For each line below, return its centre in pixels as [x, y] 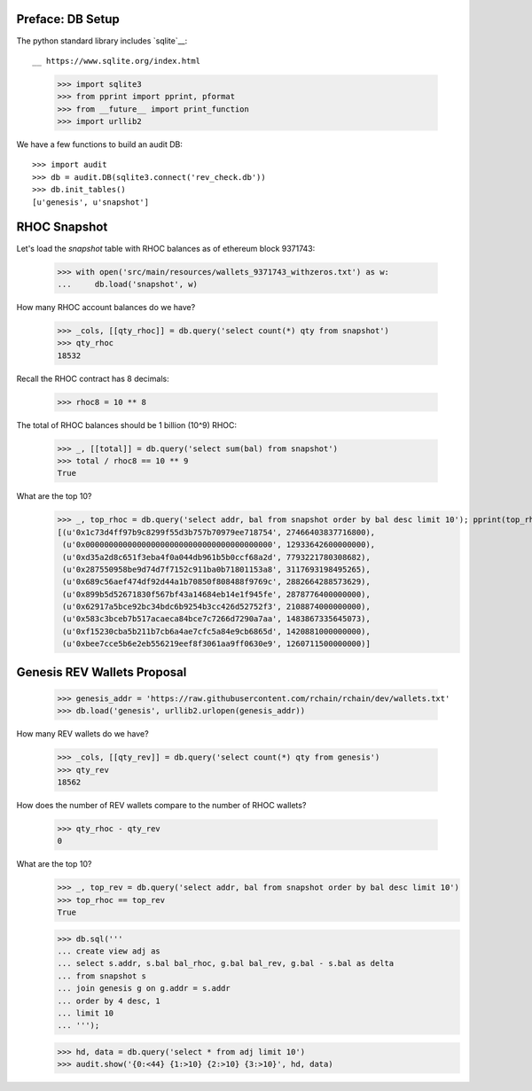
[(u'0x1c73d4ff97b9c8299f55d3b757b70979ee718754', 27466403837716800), [216, 532]
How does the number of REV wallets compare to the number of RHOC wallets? [161, 805]
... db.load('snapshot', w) [128, 284]
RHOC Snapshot [62, 227]
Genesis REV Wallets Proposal [102, 672]
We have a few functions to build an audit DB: [100, 144]
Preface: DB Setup [68, 19]
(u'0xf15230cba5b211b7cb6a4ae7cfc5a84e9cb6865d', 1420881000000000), [217, 631]
